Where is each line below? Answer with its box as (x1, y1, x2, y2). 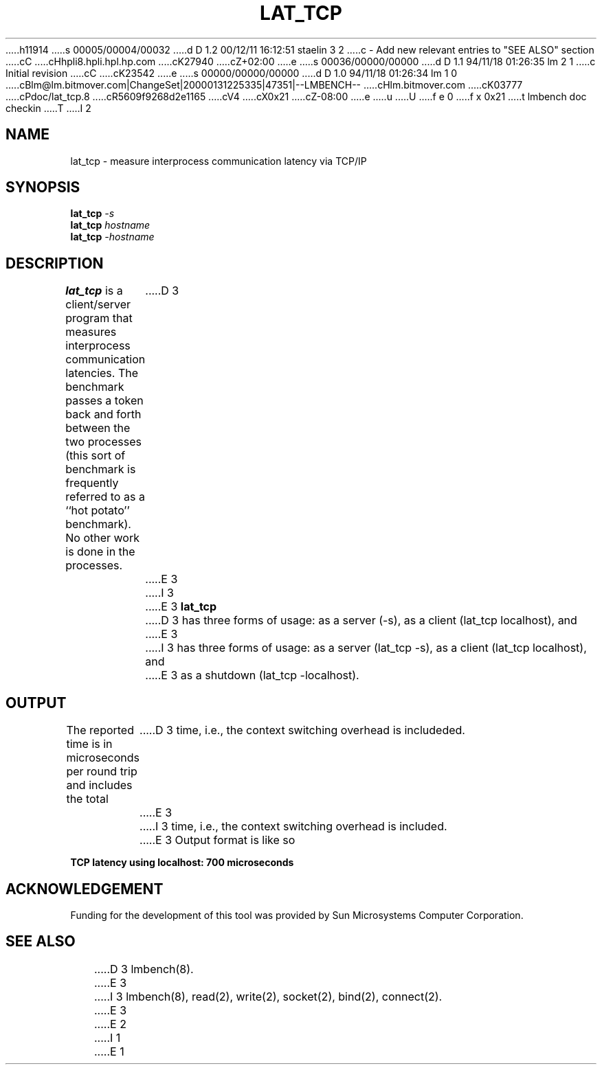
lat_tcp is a (65, 284, 123, 298)
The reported (66, 723, 134, 738)
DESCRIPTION (5, 254, 104, 272)
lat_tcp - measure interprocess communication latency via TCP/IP (70, 155, 367, 167)
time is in (66, 737, 113, 751)
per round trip (66, 764, 137, 779)
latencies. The (65, 366, 138, 380)
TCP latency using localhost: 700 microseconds (70, 856, 294, 869)
